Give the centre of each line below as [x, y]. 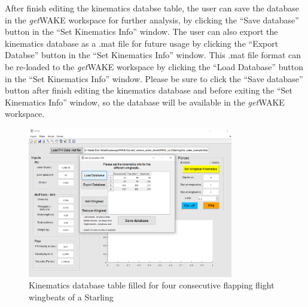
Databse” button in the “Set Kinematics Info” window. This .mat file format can [153, 55]
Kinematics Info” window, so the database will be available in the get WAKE [145, 102]
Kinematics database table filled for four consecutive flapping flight [152, 285]
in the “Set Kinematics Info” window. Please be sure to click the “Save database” [154, 78]
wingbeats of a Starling [71, 297]
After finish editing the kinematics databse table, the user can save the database [152, 8]
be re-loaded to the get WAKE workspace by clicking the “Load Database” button [154, 66]
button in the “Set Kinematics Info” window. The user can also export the [141, 31]
